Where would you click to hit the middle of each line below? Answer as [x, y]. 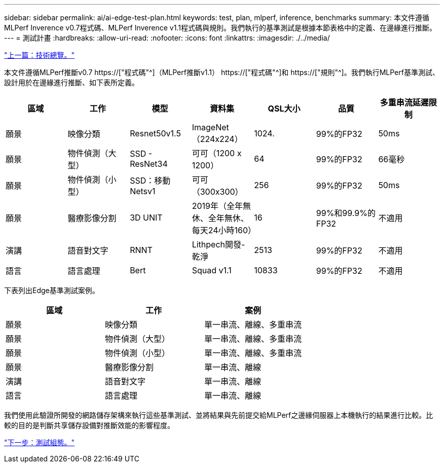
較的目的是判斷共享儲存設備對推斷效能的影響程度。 [89, 425]
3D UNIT [146, 218]
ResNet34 [149, 164]
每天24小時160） [224, 230]
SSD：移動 [150, 181]
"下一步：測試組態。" [40, 442]
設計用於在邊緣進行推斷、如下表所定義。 [71, 82]
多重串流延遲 [404, 102]
